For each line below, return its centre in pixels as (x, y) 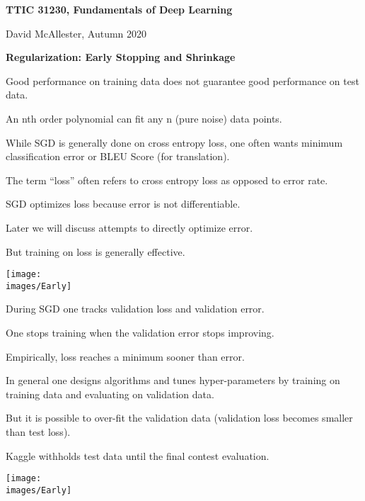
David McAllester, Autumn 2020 (76, 33)
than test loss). (38, 432)
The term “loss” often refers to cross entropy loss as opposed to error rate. (167, 180)
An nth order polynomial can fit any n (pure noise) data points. (144, 118)
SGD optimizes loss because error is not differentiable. (123, 204)
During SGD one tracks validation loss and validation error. (135, 309)
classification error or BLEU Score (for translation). (118, 156)
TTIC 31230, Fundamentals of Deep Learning (119, 9)
